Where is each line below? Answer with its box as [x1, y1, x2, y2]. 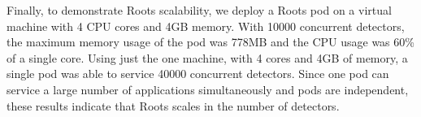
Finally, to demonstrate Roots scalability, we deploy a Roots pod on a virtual [7, 2, 392, 18]
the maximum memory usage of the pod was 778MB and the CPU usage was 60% [7, 33, 414, 50]
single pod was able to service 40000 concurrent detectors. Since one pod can [7, 65, 389, 82]
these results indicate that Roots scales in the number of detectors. [7, 97, 340, 114]
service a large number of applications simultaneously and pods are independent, [7, 80, 409, 97]
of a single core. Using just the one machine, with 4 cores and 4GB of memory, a [7, 49, 408, 66]
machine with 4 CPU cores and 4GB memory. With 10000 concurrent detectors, [7, 17, 405, 34]
